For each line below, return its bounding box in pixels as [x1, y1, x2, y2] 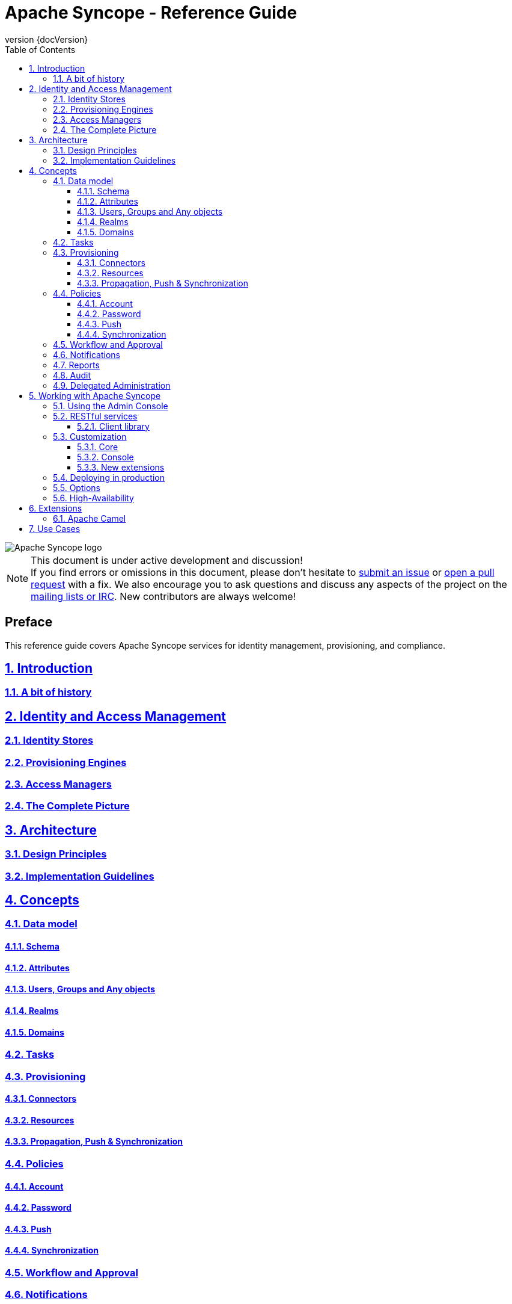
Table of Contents [5, 44, 76, 55]
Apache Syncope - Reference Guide [5, 2, 297, 23]
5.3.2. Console [77, 451, 134, 462]
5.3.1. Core [77, 441, 118, 452]
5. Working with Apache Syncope [29, 390, 161, 401]
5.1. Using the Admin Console [53, 400, 168, 411]
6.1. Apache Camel [53, 513, 126, 524]
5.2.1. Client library [77, 421, 150, 431]
